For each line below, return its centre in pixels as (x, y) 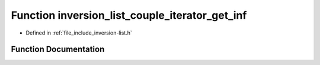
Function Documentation (58, 49)
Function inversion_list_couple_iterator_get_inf (129, 15)
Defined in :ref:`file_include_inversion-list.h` (79, 33)
